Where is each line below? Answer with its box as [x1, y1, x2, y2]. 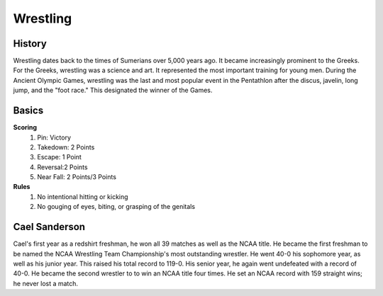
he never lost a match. [13, 279, 78, 288]
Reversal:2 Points [37, 163, 88, 171]
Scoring [13, 123, 38, 132]
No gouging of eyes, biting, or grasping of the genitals [37, 203, 195, 211]
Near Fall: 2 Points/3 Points [37, 173, 117, 181]
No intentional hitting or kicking [37, 192, 128, 201]
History [13, 38, 48, 50]
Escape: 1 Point [37, 153, 82, 161]
